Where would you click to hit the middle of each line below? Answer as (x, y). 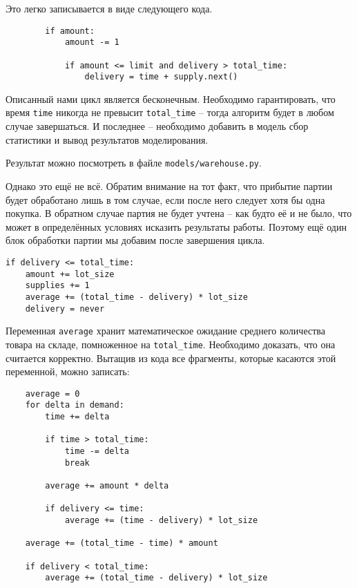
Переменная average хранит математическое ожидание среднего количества (165, 331)
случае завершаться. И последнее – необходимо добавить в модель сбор (157, 126)
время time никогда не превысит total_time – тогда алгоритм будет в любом (170, 112)
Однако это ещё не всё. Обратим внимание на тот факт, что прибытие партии (169, 186)
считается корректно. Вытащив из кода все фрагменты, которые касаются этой (171, 358)
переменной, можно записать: (68, 371)
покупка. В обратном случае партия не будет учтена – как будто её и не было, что (179, 213)
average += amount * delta (107, 485)
